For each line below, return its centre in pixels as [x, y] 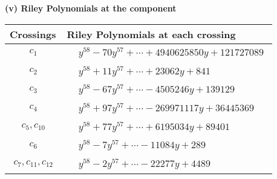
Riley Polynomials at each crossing [151, 34]
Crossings [33, 34]
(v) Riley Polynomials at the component [91, 8]
